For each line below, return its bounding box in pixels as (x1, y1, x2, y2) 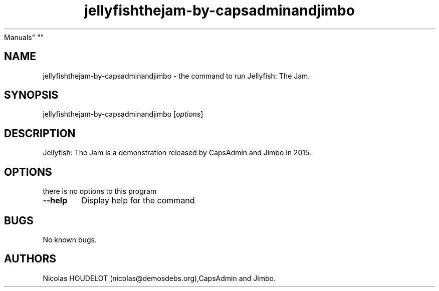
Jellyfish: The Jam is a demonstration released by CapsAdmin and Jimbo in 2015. (43, 148, 311, 157)
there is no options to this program (43, 187, 157, 196)
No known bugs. (43, 235, 97, 244)
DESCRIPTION (4, 127, 76, 140)
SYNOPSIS (4, 89, 59, 102)
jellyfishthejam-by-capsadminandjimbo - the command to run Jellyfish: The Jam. (43, 71, 310, 80)
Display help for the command (81, 195, 195, 206)
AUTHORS (4, 252, 57, 265)
